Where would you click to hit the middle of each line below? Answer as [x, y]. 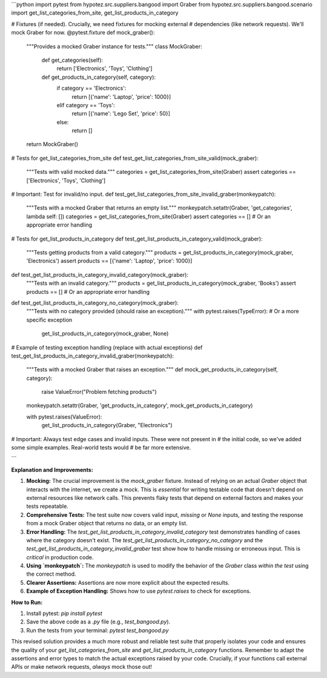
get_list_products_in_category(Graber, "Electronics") [107, 425]
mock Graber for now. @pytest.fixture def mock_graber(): [83, 33]
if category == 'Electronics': [91, 88]
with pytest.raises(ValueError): [64, 417]
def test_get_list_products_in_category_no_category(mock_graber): [95, 302]
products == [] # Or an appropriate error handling [88, 291]
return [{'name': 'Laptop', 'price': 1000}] [121, 96]
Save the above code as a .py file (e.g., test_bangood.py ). [98, 622]
